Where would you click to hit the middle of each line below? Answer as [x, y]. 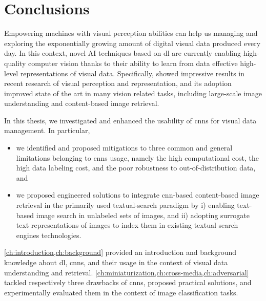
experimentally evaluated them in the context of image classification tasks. [121, 292]
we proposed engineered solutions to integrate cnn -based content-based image [138, 195]
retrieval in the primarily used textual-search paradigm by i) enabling [125, 205]
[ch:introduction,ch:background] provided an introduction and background [120, 252]
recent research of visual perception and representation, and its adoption [118, 83]
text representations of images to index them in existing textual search [127, 225]
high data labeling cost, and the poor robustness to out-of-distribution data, [136, 168]
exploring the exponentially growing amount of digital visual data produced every [132, 43]
